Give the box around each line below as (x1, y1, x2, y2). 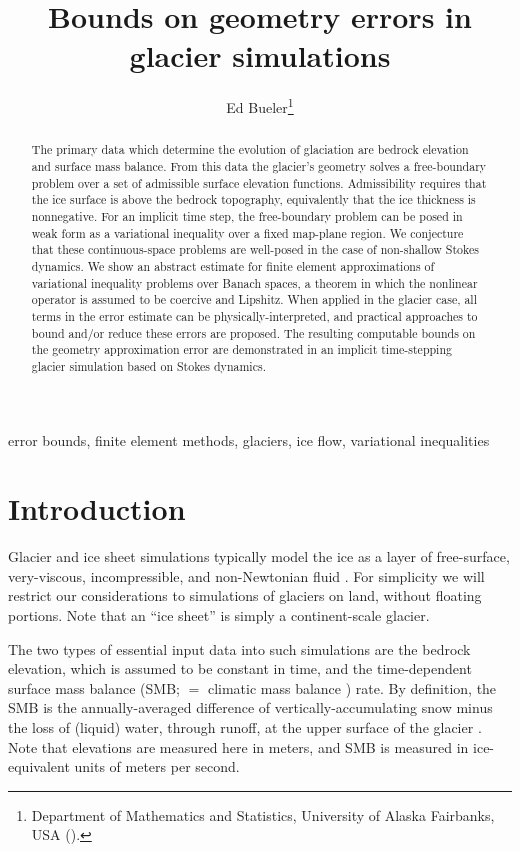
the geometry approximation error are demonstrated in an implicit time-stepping (31, 341, 452, 358)
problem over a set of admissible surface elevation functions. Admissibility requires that (31, 174, 487, 191)
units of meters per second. (74, 756, 240, 777)
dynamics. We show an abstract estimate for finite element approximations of (31, 257, 435, 274)
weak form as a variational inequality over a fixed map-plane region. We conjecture (31, 224, 464, 241)
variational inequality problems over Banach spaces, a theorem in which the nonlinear (31, 274, 478, 291)
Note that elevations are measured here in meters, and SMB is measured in (8, 736, 469, 757)
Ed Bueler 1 (226, 94, 294, 117)
